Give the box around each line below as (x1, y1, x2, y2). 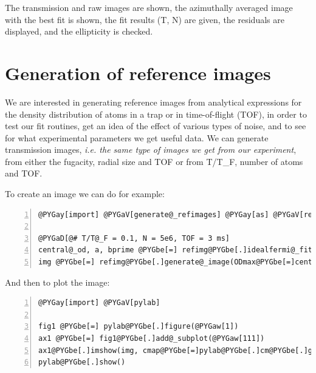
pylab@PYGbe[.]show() (38, 358, 126, 367)
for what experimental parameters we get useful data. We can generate (5, 131, 269, 144)
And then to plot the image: (5, 275, 110, 288)
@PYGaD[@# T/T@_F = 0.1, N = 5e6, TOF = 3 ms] (38, 234, 230, 243)
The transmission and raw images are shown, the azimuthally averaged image (5, 1, 293, 13)
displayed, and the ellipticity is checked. (5, 25, 153, 38)
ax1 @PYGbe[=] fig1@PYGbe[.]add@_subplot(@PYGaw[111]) (38, 334, 265, 343)
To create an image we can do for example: (5, 187, 165, 200)
